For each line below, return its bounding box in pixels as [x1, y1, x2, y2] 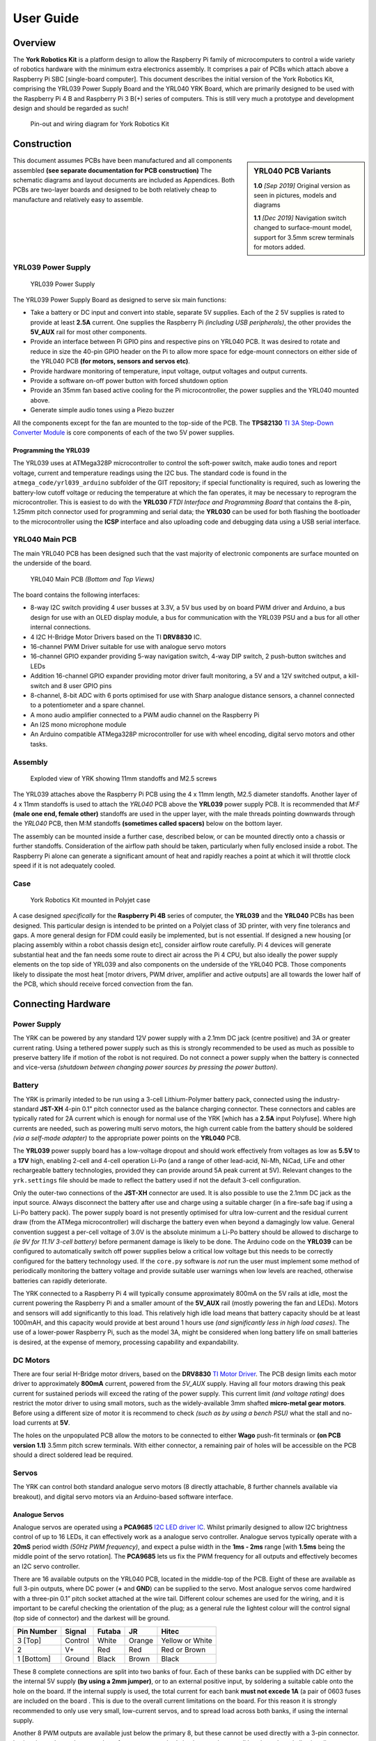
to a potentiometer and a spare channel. [30, 701, 146, 710]
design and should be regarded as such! [13, 104, 129, 113]
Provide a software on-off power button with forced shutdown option [30, 377, 228, 385]
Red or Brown [161, 1644, 206, 1654]
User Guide [13, 10, 79, 26]
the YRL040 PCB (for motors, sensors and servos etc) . [30, 357, 191, 366]
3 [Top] [17, 1635, 42, 1645]
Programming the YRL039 [13, 446, 91, 454]
